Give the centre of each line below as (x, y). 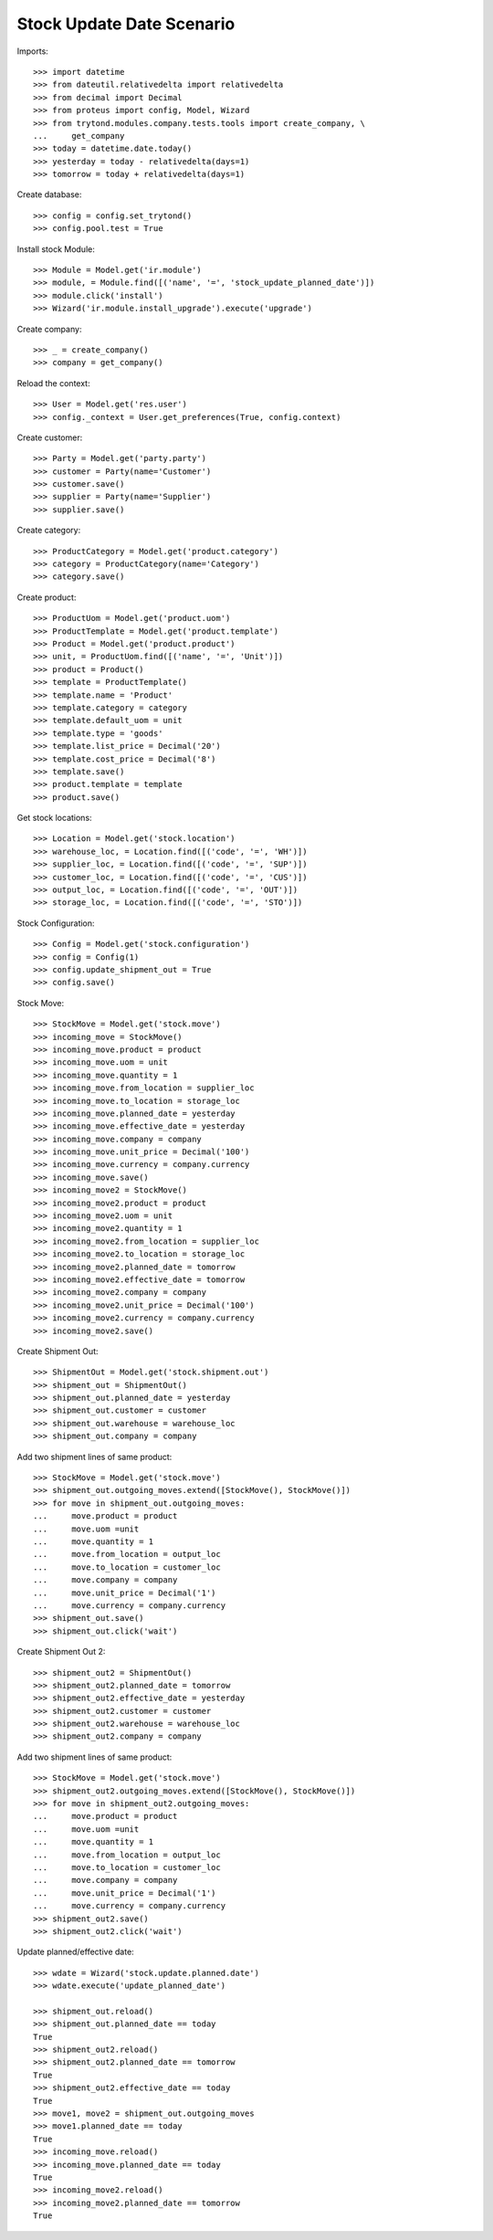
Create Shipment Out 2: (61, 1652)
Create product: (47, 597)
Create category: (49, 531)
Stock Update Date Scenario (126, 24)
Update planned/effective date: (75, 1952)
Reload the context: (53, 383)
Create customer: (50, 437)
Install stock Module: (56, 249)
